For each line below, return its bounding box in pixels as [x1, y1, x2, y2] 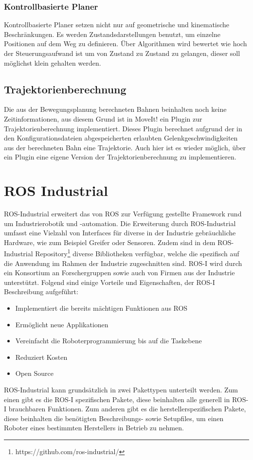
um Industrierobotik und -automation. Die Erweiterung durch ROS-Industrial [4, 218, 236, 228]
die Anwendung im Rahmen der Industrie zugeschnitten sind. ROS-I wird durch [4, 258, 242, 268]
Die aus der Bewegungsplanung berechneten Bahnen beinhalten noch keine [4, 104, 227, 114]
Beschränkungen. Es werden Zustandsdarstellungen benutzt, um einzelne [4, 29, 221, 39]
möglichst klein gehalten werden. [4, 57, 101, 68]
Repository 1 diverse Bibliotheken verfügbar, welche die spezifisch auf [35, 247, 239, 259]
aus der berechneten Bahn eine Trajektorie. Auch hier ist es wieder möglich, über [4, 142, 246, 152]
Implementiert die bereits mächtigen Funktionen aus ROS [15, 303, 188, 313]
